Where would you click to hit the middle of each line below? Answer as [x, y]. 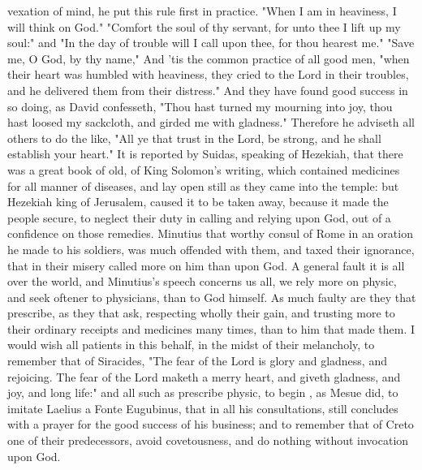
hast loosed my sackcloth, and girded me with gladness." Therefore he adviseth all [211, 122]
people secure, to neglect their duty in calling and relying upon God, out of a [199, 217]
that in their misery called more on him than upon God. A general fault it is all [206, 265]
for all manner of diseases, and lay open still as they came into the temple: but [203, 185]
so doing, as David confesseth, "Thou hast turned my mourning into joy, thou [200, 106]
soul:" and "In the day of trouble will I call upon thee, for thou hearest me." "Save [211, 43]
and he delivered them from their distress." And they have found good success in [208, 90]
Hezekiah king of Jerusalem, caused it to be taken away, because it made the [198, 202]
